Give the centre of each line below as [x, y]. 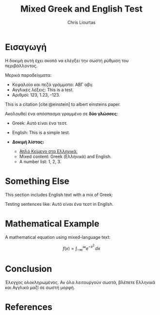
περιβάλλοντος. [21, 66]
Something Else [37, 181]
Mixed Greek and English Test [81, 9]
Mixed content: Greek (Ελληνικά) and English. [65, 156]
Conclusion [29, 269]
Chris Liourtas [81, 22]
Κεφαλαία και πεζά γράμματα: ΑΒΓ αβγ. [53, 84]
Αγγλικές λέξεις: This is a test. [43, 90]
